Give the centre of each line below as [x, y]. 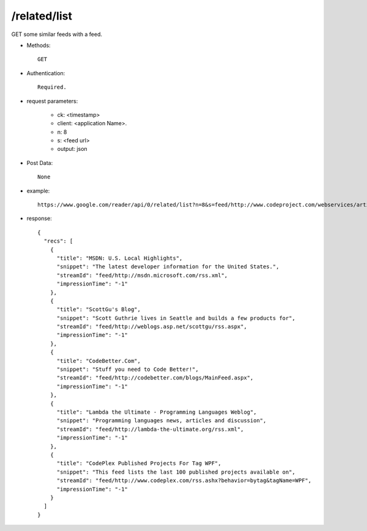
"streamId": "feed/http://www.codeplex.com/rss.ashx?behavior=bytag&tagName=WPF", [184, 481]
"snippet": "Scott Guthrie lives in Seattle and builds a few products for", [176, 318]
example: [38, 191]
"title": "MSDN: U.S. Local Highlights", [120, 258]
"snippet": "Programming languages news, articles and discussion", [161, 421]
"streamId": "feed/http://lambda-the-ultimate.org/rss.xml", [150, 429]
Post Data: [40, 163]
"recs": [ [58, 241]
